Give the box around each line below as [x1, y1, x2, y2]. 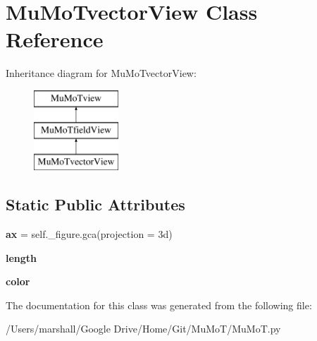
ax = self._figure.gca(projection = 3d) [6, 227, 173, 241]
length [6, 250, 37, 265]
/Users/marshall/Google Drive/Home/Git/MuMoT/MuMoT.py [6, 321, 281, 336]
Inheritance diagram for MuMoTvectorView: [6, 66, 197, 80]
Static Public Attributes [6, 193, 185, 215]
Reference [6, 25, 104, 54]
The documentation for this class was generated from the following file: [6, 297, 312, 312]
